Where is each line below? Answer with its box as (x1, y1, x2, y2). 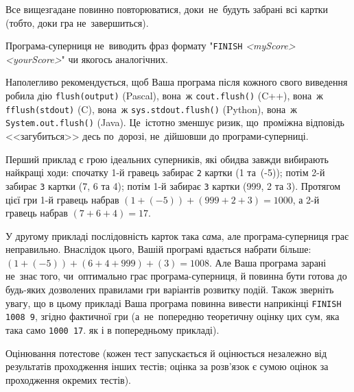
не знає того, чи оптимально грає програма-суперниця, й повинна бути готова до (5, 269, 347, 283)
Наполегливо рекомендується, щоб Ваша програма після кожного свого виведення (5, 75, 348, 89)
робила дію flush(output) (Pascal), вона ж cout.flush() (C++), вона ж (5, 88, 323, 103)
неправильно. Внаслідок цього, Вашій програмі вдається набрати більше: (5, 242, 311, 256)
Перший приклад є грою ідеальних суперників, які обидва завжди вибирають (5, 151, 329, 166)
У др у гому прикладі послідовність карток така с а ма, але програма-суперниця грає (5, 228, 349, 243)
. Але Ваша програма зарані (209, 255, 327, 269)
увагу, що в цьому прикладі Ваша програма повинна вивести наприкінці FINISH (5, 295, 342, 310)
